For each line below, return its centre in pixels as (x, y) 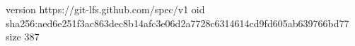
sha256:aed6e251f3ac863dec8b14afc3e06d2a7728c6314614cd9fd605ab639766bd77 (177, 23)
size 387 (23, 37)
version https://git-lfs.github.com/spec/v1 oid (105, 9)
